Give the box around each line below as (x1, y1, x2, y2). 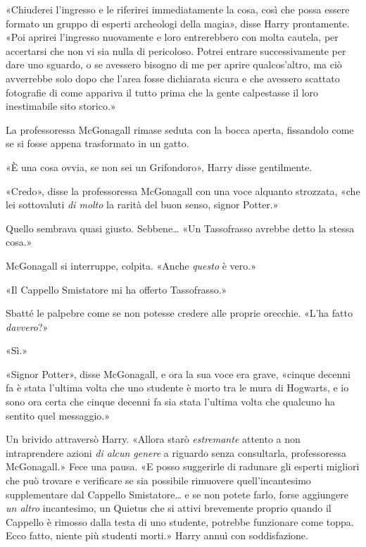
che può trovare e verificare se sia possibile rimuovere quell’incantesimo (6, 473, 311, 488)
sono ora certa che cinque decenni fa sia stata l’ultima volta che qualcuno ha (6, 394, 336, 409)
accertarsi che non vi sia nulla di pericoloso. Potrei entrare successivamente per (6, 43, 346, 58)
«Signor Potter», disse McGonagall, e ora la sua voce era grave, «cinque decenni (6, 366, 351, 381)
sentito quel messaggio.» (6, 408, 110, 422)
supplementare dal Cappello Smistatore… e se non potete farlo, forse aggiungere (6, 486, 349, 501)
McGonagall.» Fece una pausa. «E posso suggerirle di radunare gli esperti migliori (6, 459, 360, 474)
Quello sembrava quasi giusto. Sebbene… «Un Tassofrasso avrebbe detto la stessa (6, 220, 355, 235)
